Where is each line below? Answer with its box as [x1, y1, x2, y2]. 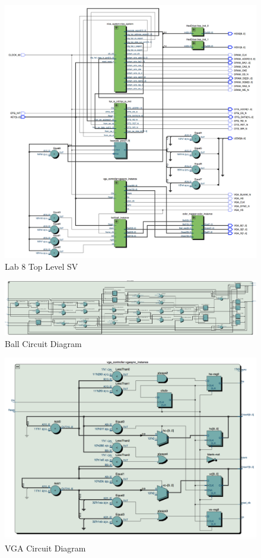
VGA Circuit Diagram [5, 542, 86, 554]
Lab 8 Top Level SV [5, 260, 78, 272]
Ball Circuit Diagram [5, 337, 82, 349]
